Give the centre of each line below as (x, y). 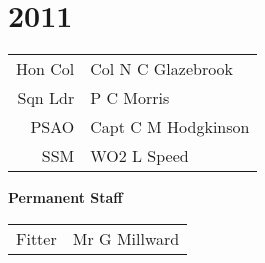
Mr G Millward (126, 238)
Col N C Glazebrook (162, 69)
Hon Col (45, 69)
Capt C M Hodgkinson (170, 127)
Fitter (36, 238)
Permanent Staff (65, 197)
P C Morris (130, 98)
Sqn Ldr (46, 98)
